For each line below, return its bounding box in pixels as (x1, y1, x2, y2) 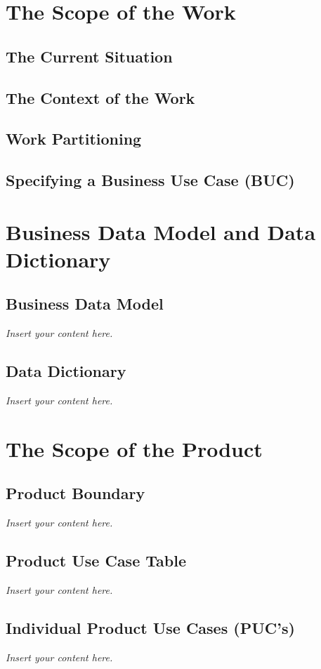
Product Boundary (6, 482, 145, 504)
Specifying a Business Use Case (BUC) (6, 169, 295, 191)
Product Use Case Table (6, 550, 186, 571)
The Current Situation (6, 45, 173, 67)
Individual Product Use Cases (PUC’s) (6, 617, 295, 639)
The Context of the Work (6, 86, 195, 108)
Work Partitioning (6, 128, 142, 150)
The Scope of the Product (6, 434, 263, 463)
